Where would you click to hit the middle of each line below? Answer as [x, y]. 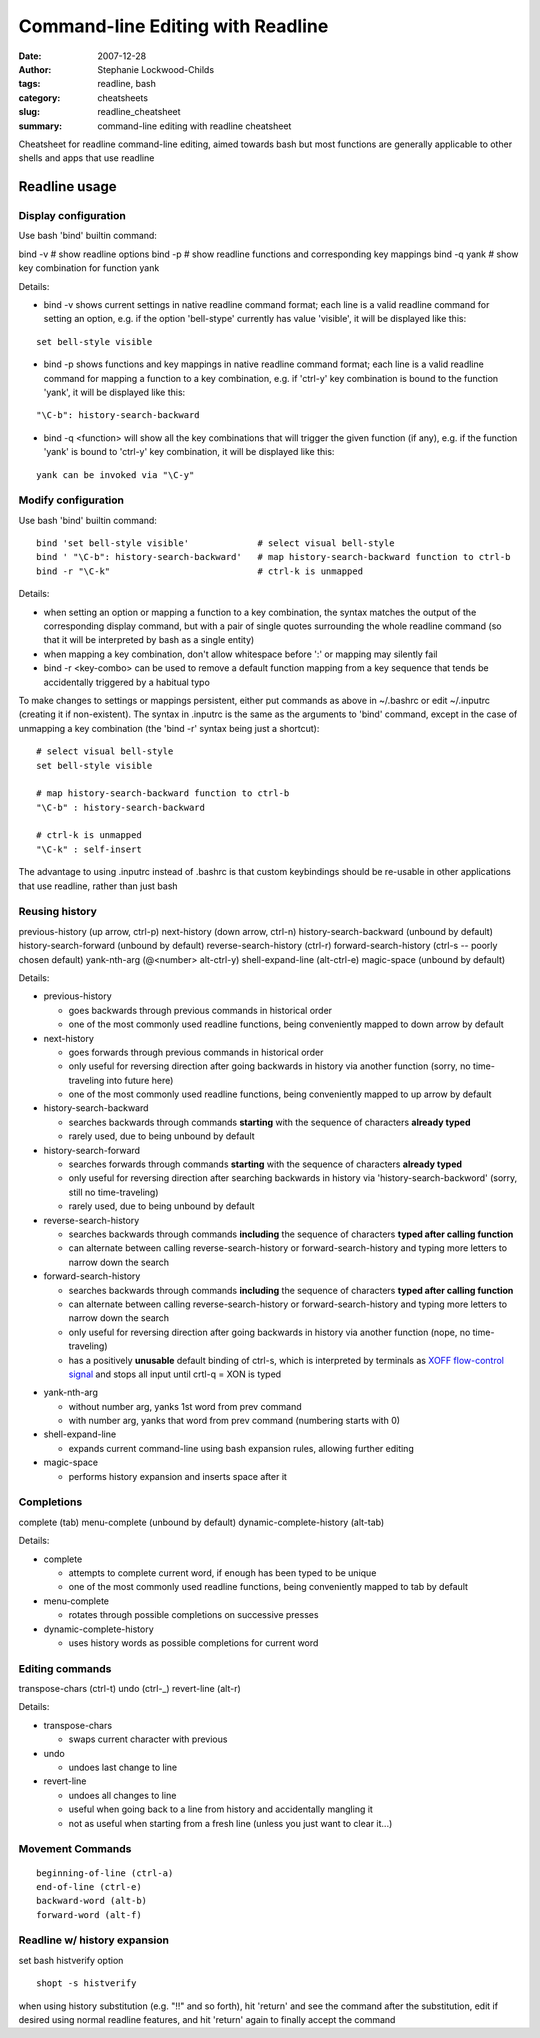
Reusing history [57, 912]
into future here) [140, 1080]
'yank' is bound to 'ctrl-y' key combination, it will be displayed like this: [189, 452]
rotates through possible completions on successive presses [193, 1615]
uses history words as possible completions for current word [193, 1642]
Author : [35, 69]
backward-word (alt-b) [92, 1901]
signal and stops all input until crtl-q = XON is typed [175, 1374]
